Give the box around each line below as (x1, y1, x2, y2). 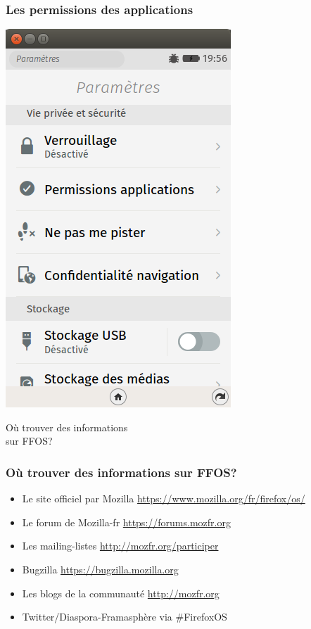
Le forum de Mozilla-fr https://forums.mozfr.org (22, 514, 231, 529)
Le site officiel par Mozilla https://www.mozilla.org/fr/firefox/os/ (22, 491, 305, 506)
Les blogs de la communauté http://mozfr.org (22, 585, 220, 600)
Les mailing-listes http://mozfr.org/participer (22, 538, 219, 553)
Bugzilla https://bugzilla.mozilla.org (22, 562, 179, 576)
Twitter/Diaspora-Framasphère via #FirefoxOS (22, 609, 227, 624)
